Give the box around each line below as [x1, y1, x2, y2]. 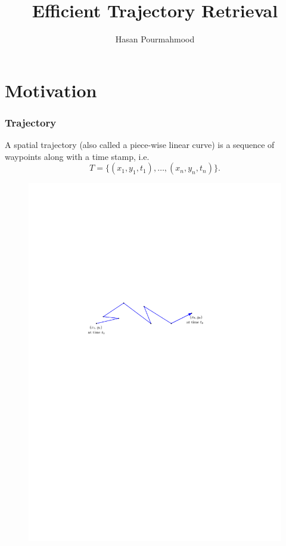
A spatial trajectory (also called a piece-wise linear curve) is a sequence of [5, 138, 275, 151]
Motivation [5, 78, 97, 102]
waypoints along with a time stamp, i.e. [5, 150, 150, 162]
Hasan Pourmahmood [115, 33, 195, 45]
